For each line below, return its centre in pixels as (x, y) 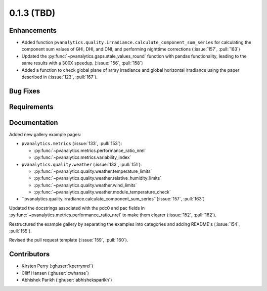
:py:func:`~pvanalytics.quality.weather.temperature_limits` (93, 171)
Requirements (31, 107)
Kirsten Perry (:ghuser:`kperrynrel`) (57, 266)
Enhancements (33, 30)
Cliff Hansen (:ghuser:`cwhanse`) (55, 273)
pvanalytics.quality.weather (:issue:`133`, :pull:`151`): (82, 164)
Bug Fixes (25, 91)
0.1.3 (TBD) (32, 13)
